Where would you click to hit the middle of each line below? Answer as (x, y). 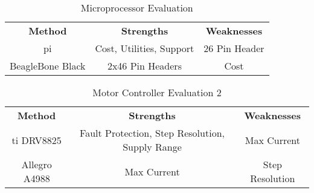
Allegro (37, 164)
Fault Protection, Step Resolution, (152, 133)
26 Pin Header (234, 48)
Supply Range (152, 147)
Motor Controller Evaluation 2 (157, 92)
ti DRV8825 (37, 140)
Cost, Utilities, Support (145, 48)
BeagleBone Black (48, 66)
